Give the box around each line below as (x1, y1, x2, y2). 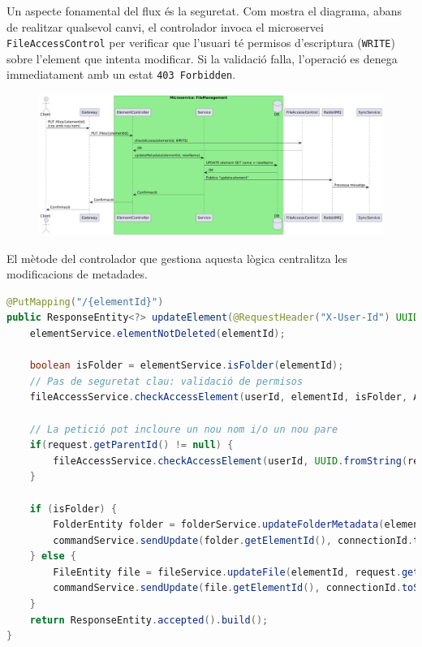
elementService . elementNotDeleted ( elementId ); (29, 327, 286, 339)
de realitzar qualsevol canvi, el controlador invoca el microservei (6, 18, 324, 35)
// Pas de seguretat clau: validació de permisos (29, 375, 304, 387)
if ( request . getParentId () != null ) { (29, 439, 234, 451)
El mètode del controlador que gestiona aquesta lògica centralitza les (6, 249, 348, 266)
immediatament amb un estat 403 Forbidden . (6, 66, 236, 83)
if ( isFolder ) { (29, 503, 118, 515)
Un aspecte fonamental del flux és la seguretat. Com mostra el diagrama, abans (6, 2, 402, 19)
